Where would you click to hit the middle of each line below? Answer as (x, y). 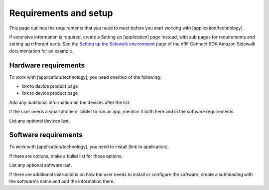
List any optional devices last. (40, 121)
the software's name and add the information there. (62, 182)
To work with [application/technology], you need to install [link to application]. (89, 147)
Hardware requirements (47, 65)
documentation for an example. (41, 51)
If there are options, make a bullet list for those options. (66, 156)
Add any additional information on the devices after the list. (70, 102)
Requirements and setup (61, 13)
